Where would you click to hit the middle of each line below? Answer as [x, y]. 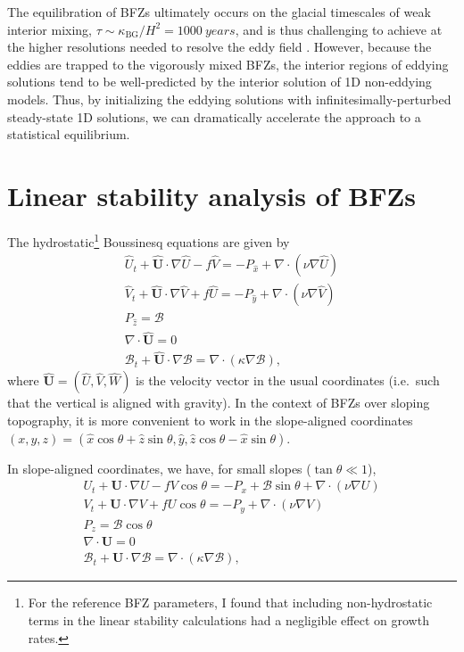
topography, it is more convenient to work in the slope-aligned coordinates [210, 421]
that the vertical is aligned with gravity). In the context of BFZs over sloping [219, 403]
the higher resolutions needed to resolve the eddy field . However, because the [220, 47]
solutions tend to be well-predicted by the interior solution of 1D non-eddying [220, 82]
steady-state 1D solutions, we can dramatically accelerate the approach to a [214, 116]
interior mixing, [50, 29]
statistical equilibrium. [69, 134]
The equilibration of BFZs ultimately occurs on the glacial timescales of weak [219, 12]
